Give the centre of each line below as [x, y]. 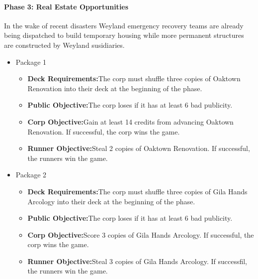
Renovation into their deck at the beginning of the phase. [115, 88]
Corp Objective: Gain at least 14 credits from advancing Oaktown [130, 121]
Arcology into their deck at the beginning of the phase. [111, 201]
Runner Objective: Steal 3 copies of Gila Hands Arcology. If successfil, [137, 261]
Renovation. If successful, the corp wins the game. [104, 131]
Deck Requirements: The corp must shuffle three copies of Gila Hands [137, 191]
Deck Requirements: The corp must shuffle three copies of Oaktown [134, 78]
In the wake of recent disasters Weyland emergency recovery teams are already [124, 25]
